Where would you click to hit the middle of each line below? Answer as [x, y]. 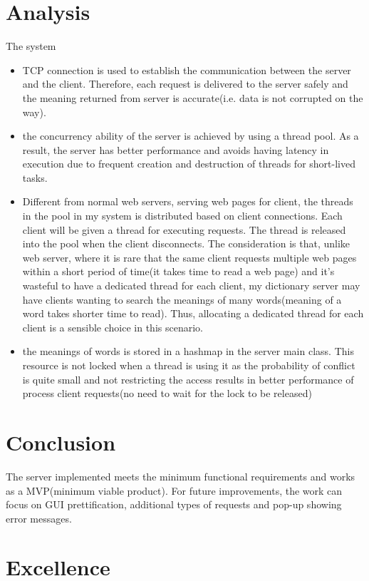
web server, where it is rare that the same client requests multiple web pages [189, 257]
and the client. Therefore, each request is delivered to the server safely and [185, 84]
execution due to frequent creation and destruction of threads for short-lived [189, 164]
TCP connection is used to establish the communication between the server [187, 70]
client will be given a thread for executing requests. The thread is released [184, 229]
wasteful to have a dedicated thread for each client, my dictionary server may [191, 286]
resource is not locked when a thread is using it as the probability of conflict [189, 365]
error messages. [39, 518]
